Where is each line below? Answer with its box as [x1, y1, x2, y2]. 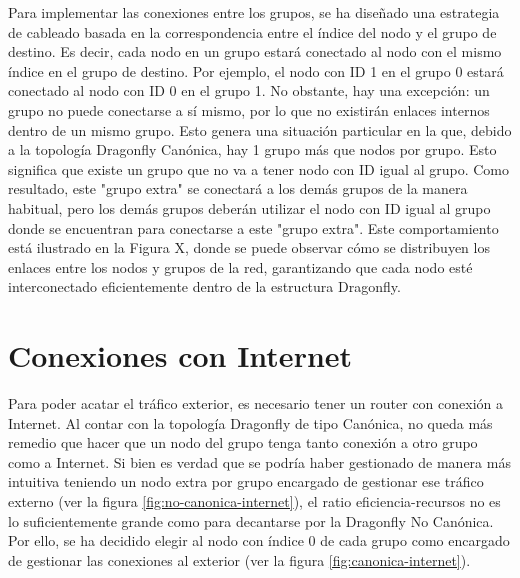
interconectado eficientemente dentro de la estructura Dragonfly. [8, 276, 401, 297]
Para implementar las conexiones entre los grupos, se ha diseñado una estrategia [8, 2, 500, 22]
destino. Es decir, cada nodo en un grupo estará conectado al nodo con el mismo [8, 41, 502, 62]
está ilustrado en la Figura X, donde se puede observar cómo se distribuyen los [8, 237, 490, 258]
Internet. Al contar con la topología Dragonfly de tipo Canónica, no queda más [8, 412, 493, 433]
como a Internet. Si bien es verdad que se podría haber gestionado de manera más [8, 451, 511, 472]
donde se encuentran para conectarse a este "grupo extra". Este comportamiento [8, 217, 499, 238]
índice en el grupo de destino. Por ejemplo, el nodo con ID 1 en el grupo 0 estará [8, 60, 504, 81]
